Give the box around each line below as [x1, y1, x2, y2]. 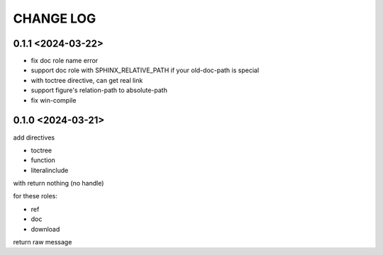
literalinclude [30, 166, 69, 174]
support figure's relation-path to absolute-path [30, 86, 168, 95]
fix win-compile [30, 96, 77, 104]
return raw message [13, 238, 72, 246]
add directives [13, 133, 55, 142]
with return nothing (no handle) [13, 179, 104, 188]
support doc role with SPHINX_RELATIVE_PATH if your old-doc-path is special [30, 66, 260, 74]
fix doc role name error [30, 57, 99, 65]
